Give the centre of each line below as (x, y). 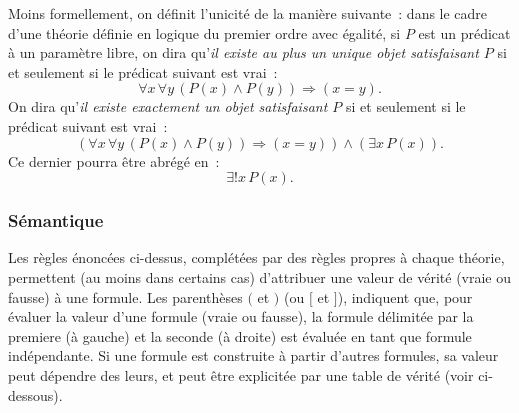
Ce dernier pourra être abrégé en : (114, 160)
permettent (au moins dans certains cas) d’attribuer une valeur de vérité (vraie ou (260, 276)
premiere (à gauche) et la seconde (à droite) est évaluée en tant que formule (240, 335)
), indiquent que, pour (405, 296)
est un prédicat (464, 32)
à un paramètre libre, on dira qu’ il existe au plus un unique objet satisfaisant (243, 52)
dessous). (35, 394)
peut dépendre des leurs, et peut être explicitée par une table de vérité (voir (241, 374)
